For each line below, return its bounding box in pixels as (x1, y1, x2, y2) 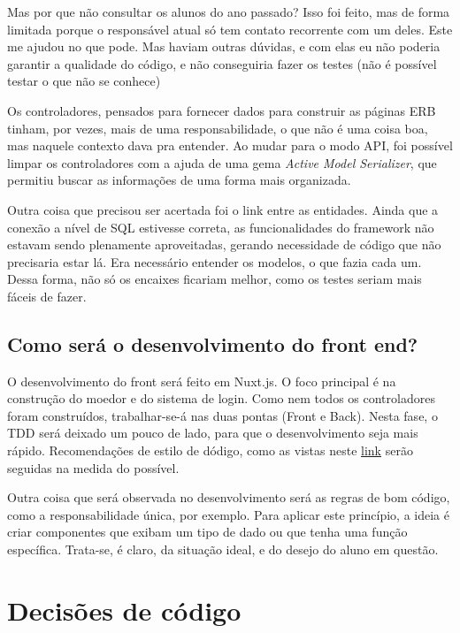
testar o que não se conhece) (7, 72, 161, 90)
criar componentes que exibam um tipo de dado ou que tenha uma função (7, 522, 408, 541)
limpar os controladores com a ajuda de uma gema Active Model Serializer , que (7, 153, 437, 172)
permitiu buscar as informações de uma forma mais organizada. (7, 171, 351, 189)
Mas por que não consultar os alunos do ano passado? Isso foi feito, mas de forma (7, 3, 450, 20)
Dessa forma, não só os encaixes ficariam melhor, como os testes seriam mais (7, 270, 422, 288)
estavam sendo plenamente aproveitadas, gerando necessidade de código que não (7, 235, 441, 254)
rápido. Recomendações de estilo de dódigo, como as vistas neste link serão (7, 441, 413, 460)
